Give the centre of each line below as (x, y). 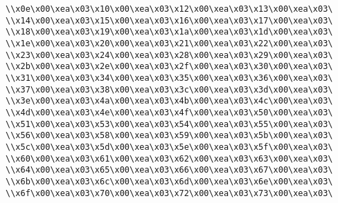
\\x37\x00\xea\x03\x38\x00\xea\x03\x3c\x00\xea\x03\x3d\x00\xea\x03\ (169, 89)
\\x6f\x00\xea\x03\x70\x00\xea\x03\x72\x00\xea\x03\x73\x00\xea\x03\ (169, 193)
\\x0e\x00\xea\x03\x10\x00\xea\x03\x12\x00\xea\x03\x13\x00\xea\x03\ (169, 9)
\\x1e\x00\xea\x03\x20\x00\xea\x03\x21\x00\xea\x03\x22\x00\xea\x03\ (169, 43)
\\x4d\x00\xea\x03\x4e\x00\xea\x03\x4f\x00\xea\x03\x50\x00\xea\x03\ (169, 112)
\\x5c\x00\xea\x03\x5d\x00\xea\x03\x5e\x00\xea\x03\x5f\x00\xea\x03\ (169, 147)
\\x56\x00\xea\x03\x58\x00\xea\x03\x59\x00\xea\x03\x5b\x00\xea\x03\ (169, 136)
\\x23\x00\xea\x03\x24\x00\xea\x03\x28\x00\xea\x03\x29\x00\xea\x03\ (169, 55)
